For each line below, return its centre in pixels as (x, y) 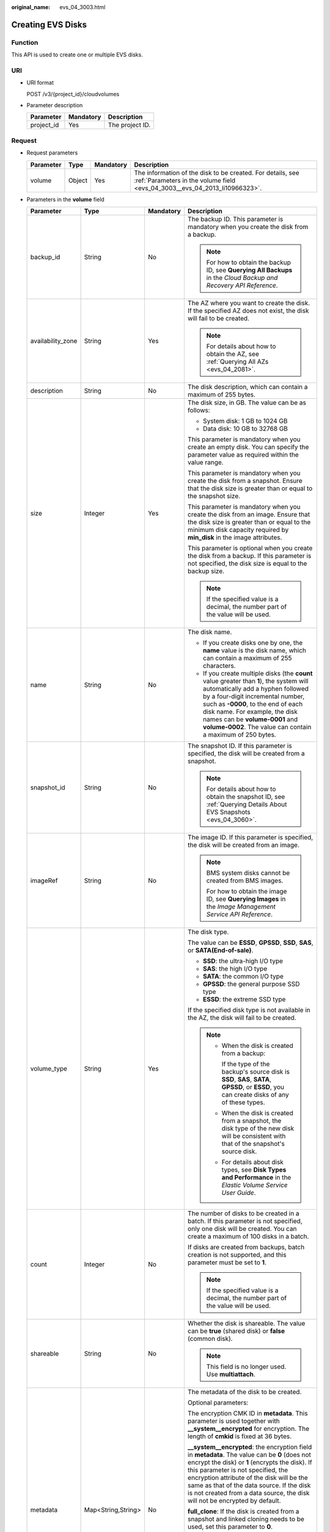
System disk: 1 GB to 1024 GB (245, 421)
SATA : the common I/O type (243, 976)
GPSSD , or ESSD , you (253, 1087)
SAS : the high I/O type (235, 969)
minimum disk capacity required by (238, 530)
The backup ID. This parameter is (235, 219)
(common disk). (210, 1339)
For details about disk (253, 1162)
